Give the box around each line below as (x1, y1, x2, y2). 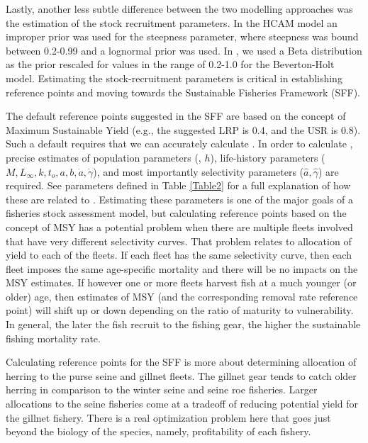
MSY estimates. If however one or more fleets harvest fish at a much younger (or (6, 275, 357, 290)
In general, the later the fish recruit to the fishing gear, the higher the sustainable (6, 317, 361, 332)
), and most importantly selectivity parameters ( (93, 164, 304, 179)
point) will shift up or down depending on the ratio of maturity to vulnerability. (6, 303, 354, 318)
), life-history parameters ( (210, 150, 325, 164)
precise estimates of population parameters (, (6, 150, 201, 164)
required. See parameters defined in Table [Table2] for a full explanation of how (6, 178, 351, 193)
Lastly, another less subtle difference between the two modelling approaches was (6, 1, 353, 16)
